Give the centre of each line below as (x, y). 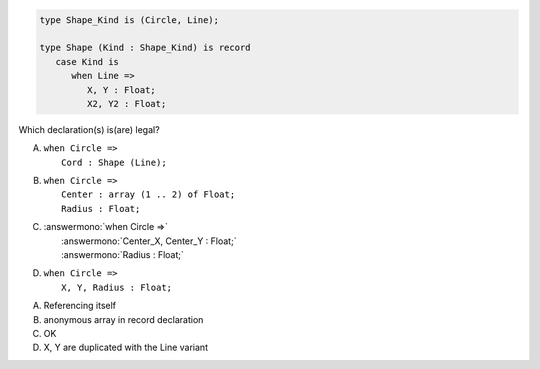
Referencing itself (80, 306)
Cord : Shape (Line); (114, 162)
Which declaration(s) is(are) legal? (89, 129)
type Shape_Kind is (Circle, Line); (129, 19)
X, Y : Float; (121, 89)
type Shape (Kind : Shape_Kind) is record (145, 48)
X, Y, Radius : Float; (117, 287)
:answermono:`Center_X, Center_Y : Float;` (149, 241)
